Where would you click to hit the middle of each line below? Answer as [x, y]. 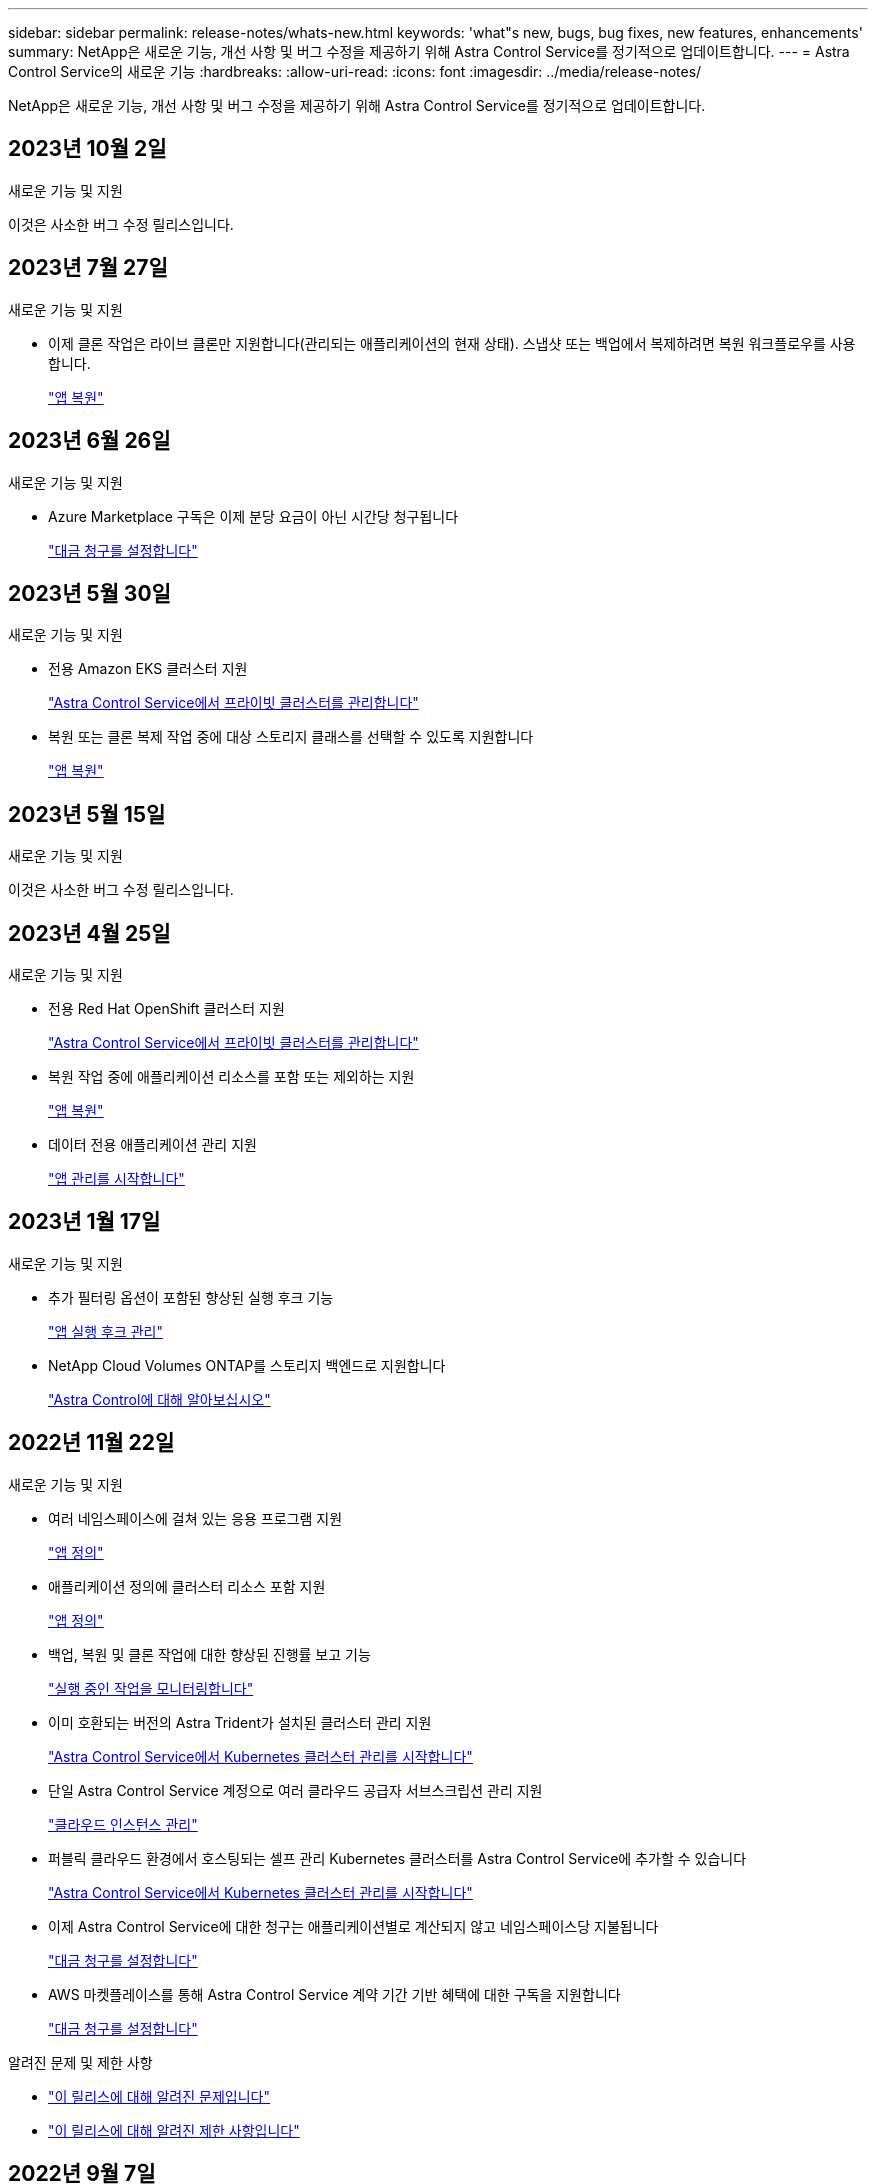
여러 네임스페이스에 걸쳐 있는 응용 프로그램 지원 [195, 1518]
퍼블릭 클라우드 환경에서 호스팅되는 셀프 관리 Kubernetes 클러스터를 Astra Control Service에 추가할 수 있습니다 [397, 1858]
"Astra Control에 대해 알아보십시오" [159, 1399]
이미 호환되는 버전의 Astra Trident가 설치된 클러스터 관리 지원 [240, 1722]
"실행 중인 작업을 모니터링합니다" [151, 1688]
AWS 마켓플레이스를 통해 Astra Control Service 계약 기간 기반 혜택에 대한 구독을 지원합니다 [334, 1994]
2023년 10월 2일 [87, 149]
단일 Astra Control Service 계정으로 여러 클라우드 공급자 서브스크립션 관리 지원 [295, 1790]
